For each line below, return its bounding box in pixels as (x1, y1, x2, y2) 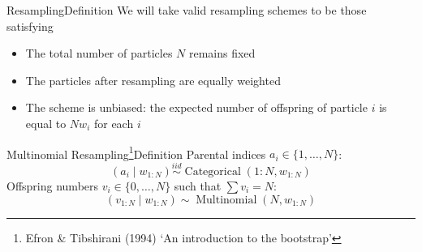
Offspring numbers (6, 177, 99, 194)
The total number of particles (25, 45, 173, 62)
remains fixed (188, 45, 256, 62)
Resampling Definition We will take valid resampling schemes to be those (6, 2, 367, 18)
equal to (25, 114, 67, 131)
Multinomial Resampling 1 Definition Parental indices (6, 143, 266, 162)
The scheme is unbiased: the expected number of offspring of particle (25, 99, 368, 116)
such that (174, 177, 222, 194)
